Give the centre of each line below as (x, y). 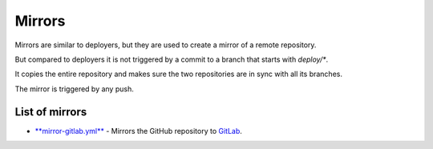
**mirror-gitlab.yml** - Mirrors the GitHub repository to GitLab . (138, 131)
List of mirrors (51, 112)
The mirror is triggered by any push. (74, 89)
